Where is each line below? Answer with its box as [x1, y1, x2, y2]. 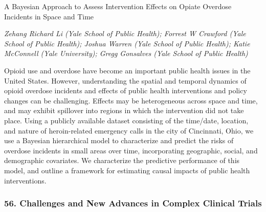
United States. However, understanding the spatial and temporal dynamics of [4, 75, 247, 86]
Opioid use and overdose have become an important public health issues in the [4, 65, 251, 75]
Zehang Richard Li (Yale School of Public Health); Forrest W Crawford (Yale [4, 28, 246, 39]
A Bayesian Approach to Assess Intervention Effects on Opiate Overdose [4, 1, 232, 11]
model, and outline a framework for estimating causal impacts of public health [4, 165, 250, 175]
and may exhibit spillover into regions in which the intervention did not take [4, 105, 244, 116]
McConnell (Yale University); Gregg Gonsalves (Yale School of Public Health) [4, 48, 248, 59]
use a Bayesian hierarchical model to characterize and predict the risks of [4, 135, 234, 146]
